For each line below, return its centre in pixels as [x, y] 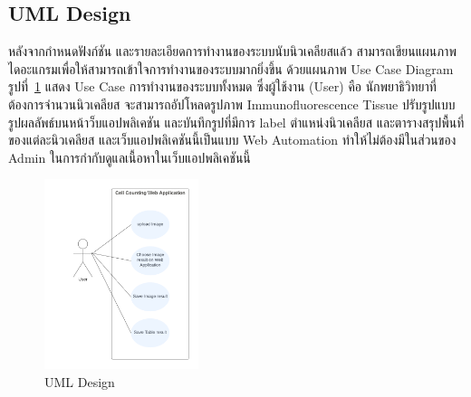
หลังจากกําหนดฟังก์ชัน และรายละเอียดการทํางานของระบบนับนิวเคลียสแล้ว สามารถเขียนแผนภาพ [232, 51]
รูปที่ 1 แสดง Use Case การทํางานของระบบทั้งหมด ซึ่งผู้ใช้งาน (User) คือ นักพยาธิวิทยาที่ [222, 86]
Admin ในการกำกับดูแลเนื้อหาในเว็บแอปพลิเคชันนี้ [130, 157]
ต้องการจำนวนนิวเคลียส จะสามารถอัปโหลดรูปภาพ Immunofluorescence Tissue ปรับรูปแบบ [232, 104]
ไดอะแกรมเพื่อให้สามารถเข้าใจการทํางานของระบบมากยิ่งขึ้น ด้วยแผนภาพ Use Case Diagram [231, 68]
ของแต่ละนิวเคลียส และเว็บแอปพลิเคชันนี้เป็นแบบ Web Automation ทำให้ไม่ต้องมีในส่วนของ [232, 140]
